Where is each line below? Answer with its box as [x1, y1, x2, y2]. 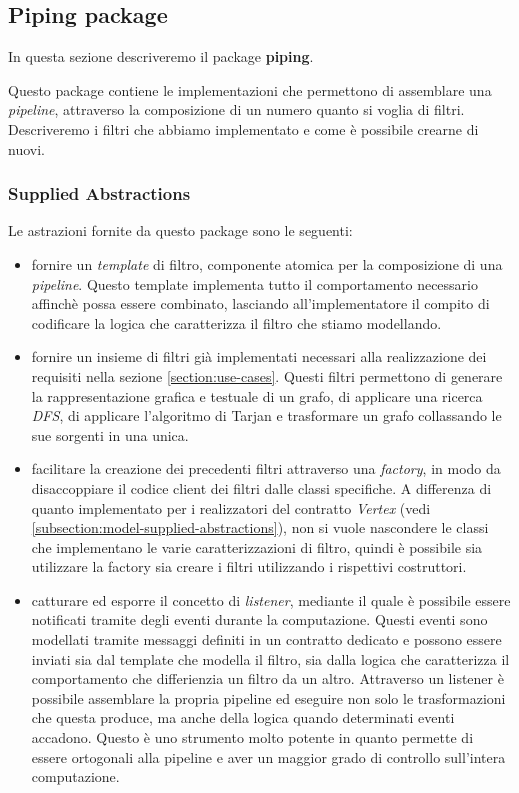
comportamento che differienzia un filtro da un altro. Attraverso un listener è [31, 668, 504, 689]
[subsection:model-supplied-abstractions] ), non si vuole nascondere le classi [31, 517, 489, 538]
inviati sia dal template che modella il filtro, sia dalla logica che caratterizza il [31, 648, 510, 669]
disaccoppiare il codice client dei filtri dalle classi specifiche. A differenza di [31, 477, 492, 498]
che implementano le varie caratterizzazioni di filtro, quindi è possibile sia [31, 536, 483, 557]
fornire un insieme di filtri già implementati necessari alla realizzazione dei [31, 346, 487, 367]
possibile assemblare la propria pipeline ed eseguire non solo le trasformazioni [31, 687, 506, 708]
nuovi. [8, 138, 45, 159]
